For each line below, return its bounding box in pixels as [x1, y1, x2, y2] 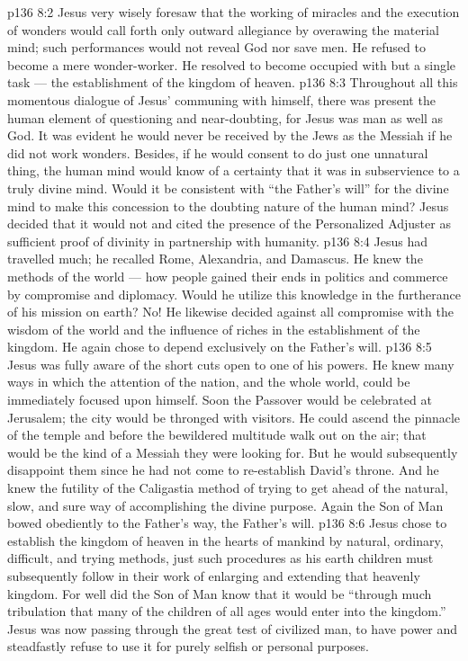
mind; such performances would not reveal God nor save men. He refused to [7, 38, 426, 57]
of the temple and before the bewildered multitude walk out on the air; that [7, 425, 427, 444]
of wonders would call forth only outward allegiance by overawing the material [7, 20, 439, 39]
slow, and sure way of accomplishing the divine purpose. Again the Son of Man [7, 496, 444, 514]
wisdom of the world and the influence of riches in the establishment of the [7, 319, 420, 338]
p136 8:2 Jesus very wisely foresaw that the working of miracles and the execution [7, 3, 460, 21]
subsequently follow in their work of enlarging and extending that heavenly [7, 567, 420, 585]
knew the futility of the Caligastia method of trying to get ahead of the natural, [7, 478, 448, 497]
